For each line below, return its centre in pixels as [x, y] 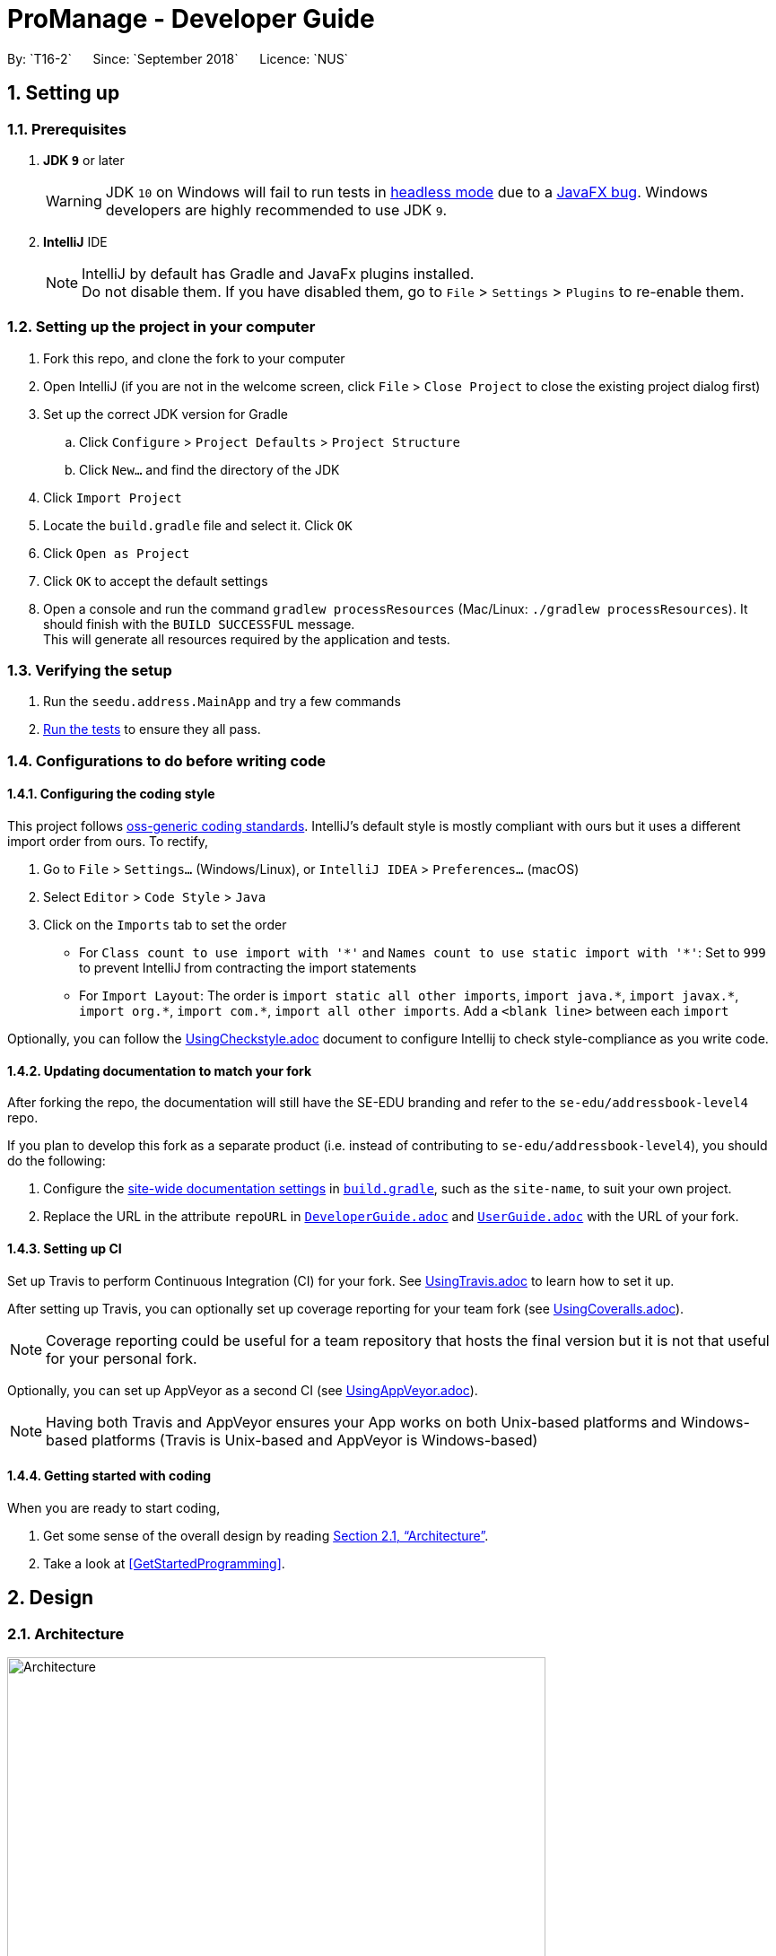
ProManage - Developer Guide [191, 19]
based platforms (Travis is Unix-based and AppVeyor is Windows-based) [292, 1440]
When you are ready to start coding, [114, 1507]
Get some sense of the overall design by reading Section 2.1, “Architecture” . [266, 1535]
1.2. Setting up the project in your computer [161, 327]
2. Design [51, 1598]
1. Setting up [64, 93]
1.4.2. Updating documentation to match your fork [160, 1070]
